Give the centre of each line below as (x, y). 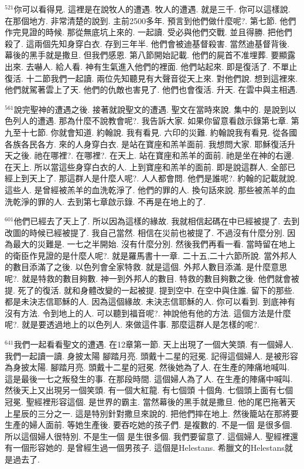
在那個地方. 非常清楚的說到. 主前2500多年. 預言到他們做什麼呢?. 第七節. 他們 (151, 20)
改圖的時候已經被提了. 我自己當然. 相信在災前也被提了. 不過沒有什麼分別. (145, 232)
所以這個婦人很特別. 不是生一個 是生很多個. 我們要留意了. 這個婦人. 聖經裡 (147, 436)
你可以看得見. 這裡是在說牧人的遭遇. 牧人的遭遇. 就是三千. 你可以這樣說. (152, 9)
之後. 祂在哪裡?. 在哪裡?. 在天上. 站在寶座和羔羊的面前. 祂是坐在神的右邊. (153, 155)
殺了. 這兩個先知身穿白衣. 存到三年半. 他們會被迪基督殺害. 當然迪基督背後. (147, 43)
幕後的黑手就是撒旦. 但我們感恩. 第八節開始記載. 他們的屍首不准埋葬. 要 (142, 55)
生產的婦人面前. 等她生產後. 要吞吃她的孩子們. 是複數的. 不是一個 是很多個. (148, 425)
